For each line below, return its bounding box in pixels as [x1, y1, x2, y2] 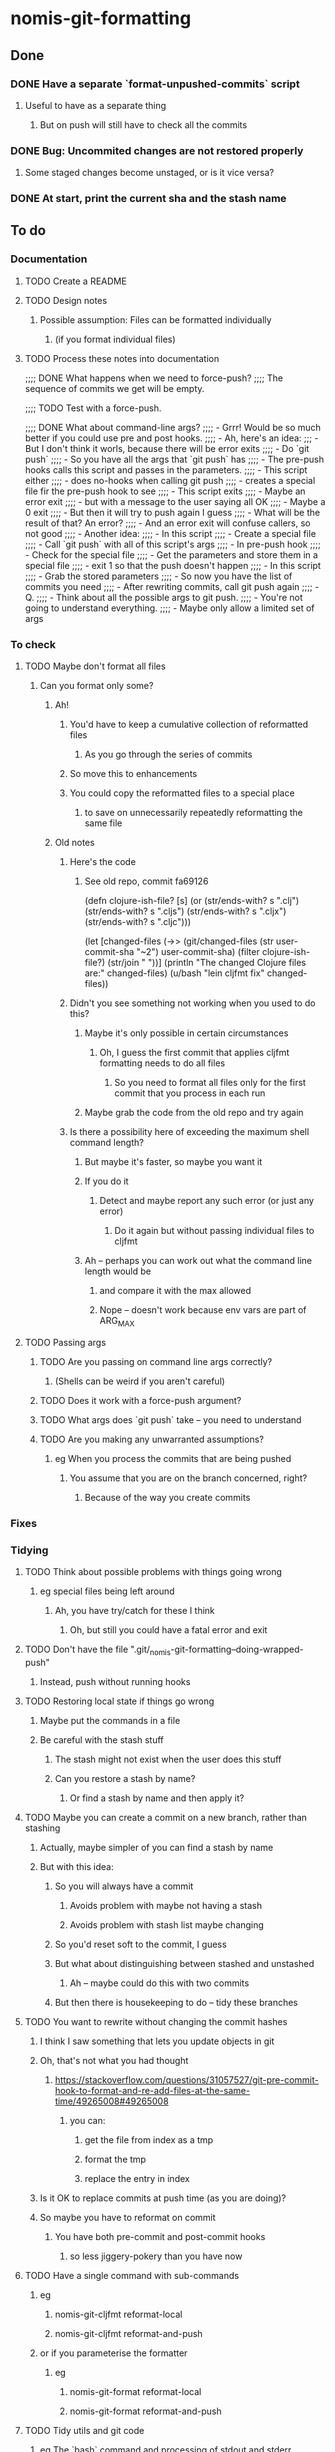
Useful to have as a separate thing [24, 99, 167, 111]
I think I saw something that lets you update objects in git [39, 2035, 275, 2047]
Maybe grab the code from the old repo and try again [84, 1107, 304, 1119]
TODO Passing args [24, 1336, 107, 1348]
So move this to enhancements [69, 768, 198, 780]
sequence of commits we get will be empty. [24, 382, 205, 394]
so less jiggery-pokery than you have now [69, 2250, 243, 2262]
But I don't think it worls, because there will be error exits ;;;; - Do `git [24, 442, 310, 454]
